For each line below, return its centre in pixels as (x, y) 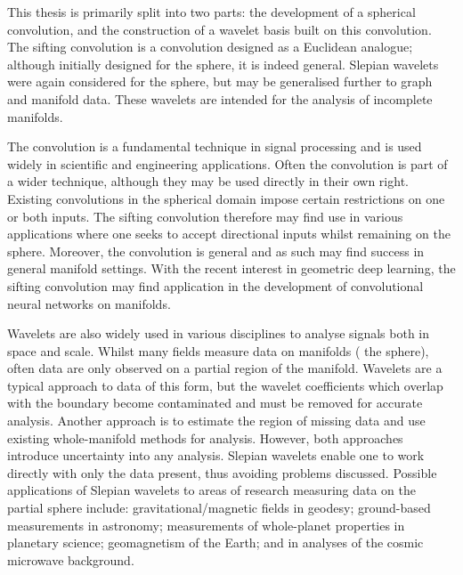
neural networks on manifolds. (89, 303)
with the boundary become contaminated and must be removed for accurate (215, 403)
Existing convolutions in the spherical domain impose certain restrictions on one (226, 198)
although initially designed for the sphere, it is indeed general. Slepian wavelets (223, 64)
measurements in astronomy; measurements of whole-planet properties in (206, 525)
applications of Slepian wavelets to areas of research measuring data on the (212, 490)
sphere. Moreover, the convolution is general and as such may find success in (216, 251)
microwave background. (71, 559)
